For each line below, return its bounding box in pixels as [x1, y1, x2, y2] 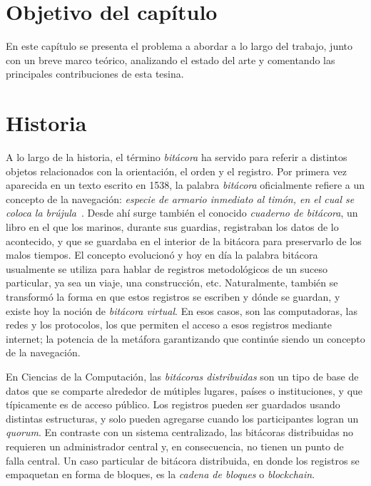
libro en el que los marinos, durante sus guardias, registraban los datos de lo [6, 219, 339, 234]
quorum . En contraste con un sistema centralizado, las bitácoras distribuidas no [6, 425, 354, 440]
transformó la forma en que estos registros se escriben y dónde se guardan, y [6, 289, 340, 304]
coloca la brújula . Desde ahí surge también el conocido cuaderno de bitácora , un [6, 205, 358, 220]
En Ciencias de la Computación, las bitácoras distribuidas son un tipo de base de [6, 368, 359, 383]
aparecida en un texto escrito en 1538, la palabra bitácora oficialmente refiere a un [6, 177, 365, 192]
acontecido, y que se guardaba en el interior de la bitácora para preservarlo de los [6, 233, 362, 248]
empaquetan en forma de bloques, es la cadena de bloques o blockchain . [6, 467, 315, 482]
